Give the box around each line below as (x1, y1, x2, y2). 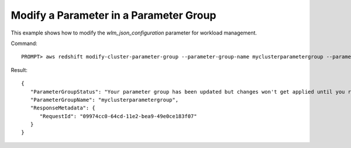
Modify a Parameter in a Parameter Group (11, 9, 216, 22)
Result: (11, 66, 27, 73)
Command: (11, 40, 37, 47)
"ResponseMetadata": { (30, 105, 96, 111)
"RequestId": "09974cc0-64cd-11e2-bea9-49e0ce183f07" (39, 113, 197, 119)
